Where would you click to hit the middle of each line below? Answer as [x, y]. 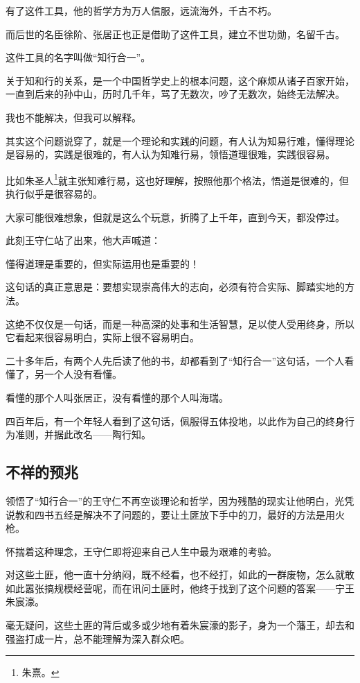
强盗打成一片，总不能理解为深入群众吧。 [98, 638]
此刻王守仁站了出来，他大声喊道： [83, 240]
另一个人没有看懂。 [78, 374]
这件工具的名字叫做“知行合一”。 [78, 57]
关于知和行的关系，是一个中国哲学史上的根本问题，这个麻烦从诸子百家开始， [180, 80]
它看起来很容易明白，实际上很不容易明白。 [102, 337]
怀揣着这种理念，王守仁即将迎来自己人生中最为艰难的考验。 [141, 551]
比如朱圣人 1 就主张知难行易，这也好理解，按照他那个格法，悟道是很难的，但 [177, 179]
